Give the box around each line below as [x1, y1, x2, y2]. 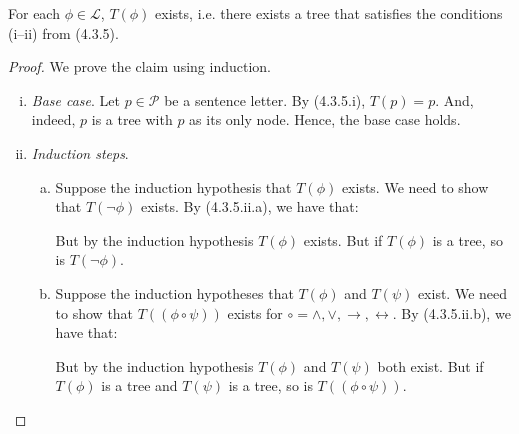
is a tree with [91, 109, 173, 130]
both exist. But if [377, 355, 484, 376]
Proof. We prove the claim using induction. [8, 56, 271, 77]
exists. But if [303, 229, 383, 250]
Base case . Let [31, 89, 120, 110]
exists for [227, 302, 283, 323]
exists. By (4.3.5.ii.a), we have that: [140, 196, 359, 217]
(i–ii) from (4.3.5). [8, 22, 119, 43]
